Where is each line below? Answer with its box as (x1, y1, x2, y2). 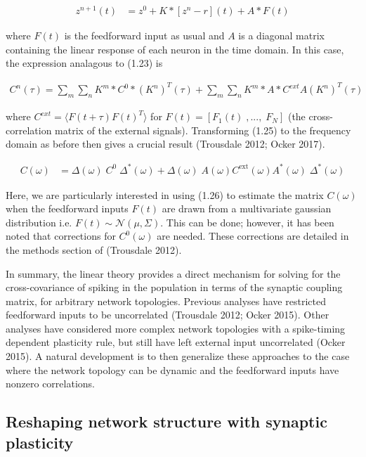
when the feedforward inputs (6, 201, 129, 216)
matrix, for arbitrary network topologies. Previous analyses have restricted (6, 293, 326, 308)
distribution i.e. (6, 214, 72, 229)
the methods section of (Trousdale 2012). (6, 242, 182, 257)
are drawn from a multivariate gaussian (162, 201, 332, 216)
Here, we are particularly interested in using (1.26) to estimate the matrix (6, 187, 324, 202)
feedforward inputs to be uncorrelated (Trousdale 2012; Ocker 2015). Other (6, 307, 329, 322)
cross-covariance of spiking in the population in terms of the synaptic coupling (6, 280, 343, 295)
